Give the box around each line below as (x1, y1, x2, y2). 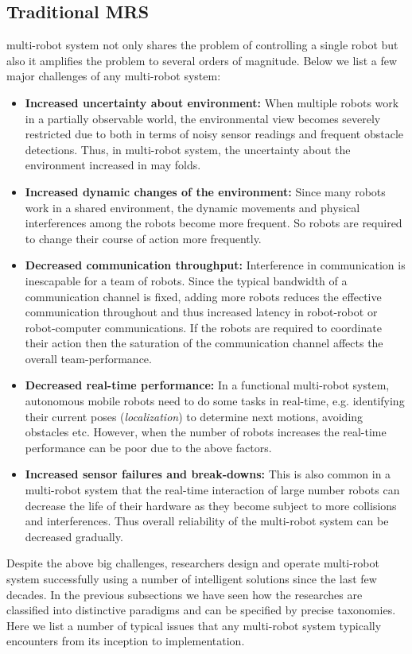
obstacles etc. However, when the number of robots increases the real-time (25, 424, 387, 440)
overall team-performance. (25, 350, 152, 366)
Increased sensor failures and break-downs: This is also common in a (25, 466, 391, 482)
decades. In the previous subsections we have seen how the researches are (6, 586, 363, 602)
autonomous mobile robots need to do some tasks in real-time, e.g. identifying (25, 393, 405, 409)
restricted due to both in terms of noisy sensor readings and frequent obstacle (25, 126, 404, 142)
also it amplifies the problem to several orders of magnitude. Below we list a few (6, 52, 398, 68)
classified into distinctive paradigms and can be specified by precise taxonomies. (6, 602, 396, 618)
